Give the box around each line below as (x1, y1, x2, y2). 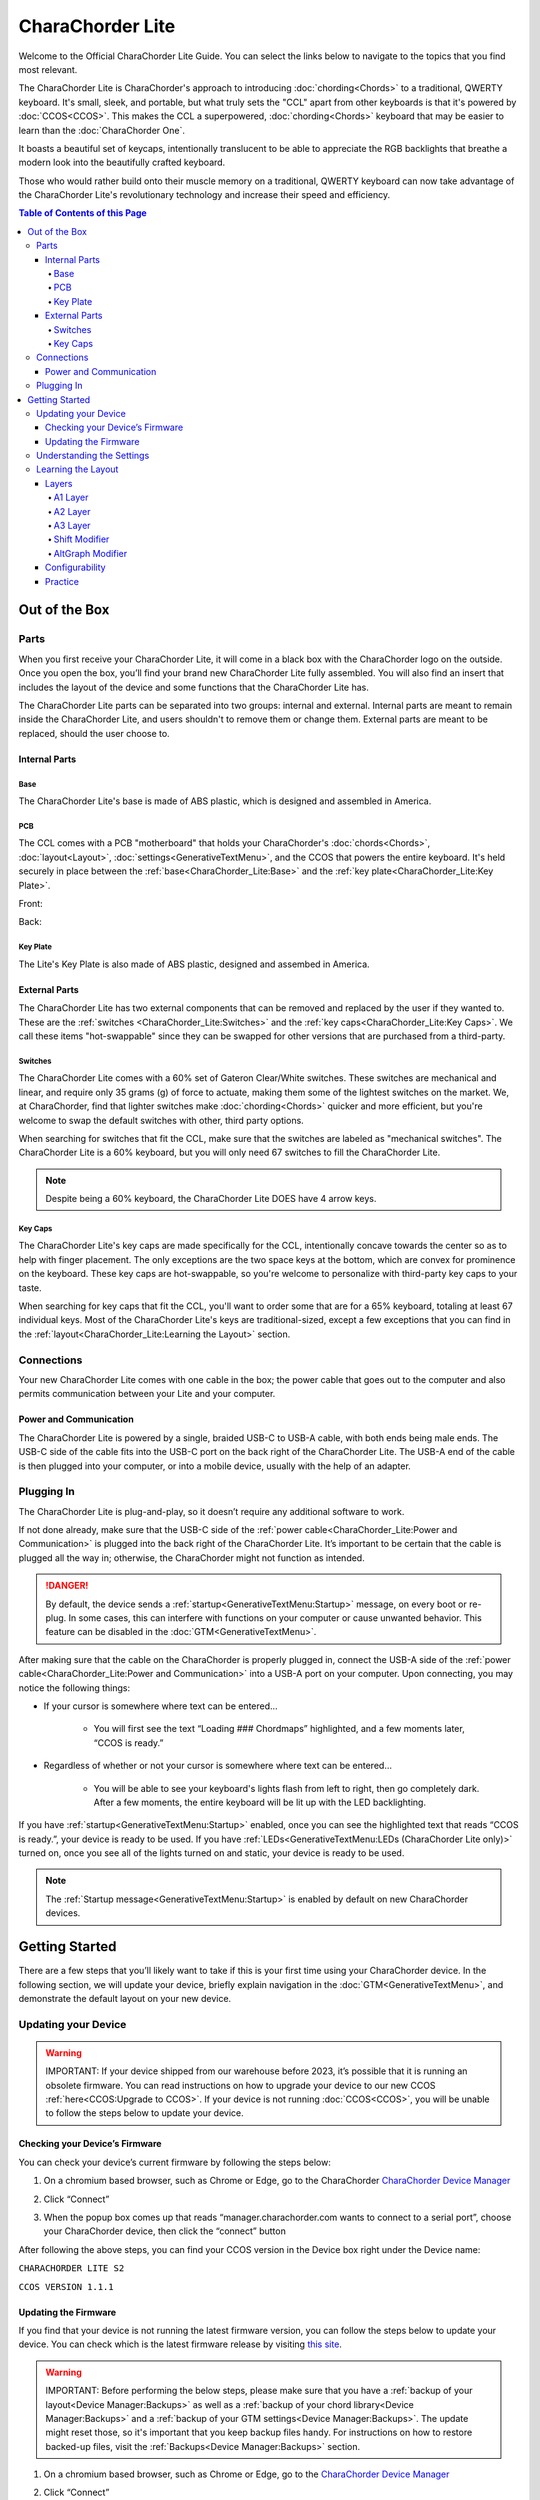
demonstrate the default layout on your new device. (18, 1992, 232, 2004)
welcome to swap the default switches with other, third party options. (18, 1114, 304, 1126)
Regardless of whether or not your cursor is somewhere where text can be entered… (43, 1760, 392, 1772)
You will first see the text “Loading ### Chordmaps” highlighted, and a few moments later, (93, 1723, 465, 1735)
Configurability (45, 561, 106, 574)
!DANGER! (45, 1580, 89, 1592)
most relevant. (18, 63, 78, 75)
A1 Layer (53, 491, 89, 504)
